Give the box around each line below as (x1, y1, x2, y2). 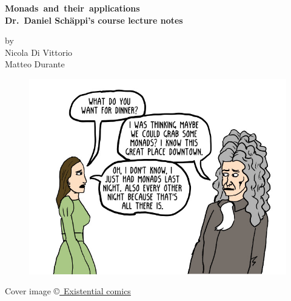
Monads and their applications (5, 2, 140, 14)
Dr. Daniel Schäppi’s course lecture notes (5, 13, 183, 26)
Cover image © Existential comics (5, 285, 131, 297)
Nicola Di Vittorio (5, 46, 73, 58)
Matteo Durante (5, 58, 65, 70)
